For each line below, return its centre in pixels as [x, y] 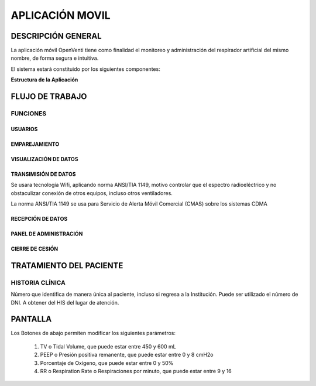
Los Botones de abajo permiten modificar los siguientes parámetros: [93, 333]
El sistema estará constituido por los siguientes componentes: [85, 69]
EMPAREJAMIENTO [35, 144]
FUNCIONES [29, 114]
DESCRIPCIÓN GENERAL [56, 36]
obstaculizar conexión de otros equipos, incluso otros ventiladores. [92, 193]
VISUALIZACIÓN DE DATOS [44, 159]
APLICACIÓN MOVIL [61, 15]
